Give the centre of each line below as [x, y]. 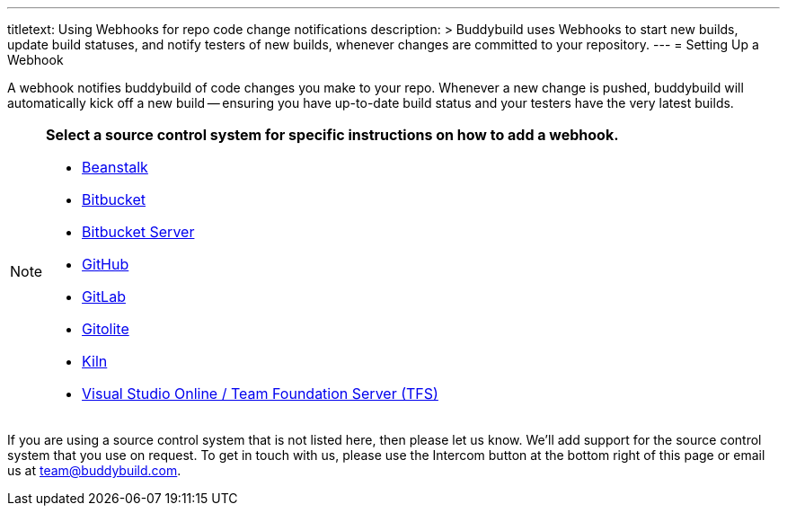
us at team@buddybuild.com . [94, 470]
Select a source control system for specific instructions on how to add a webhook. [332, 135]
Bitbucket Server [138, 232]
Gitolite [106, 329]
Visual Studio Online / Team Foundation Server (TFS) [260, 394]
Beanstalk [115, 167]
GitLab [104, 296]
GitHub [106, 264]
